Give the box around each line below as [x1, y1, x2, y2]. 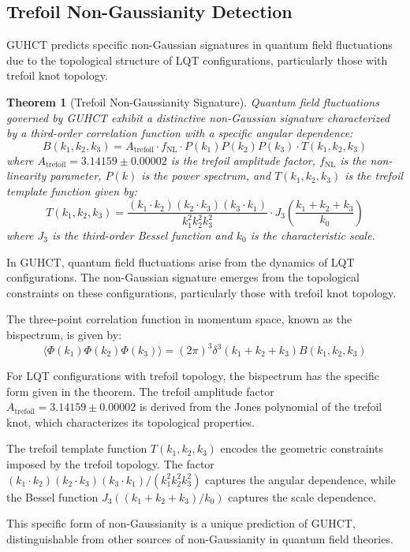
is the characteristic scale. [250, 226, 375, 243]
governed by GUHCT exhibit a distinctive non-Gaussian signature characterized [6, 109, 390, 125]
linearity [6, 167, 47, 184]
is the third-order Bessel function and [52, 226, 233, 243]
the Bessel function [6, 488, 99, 505]
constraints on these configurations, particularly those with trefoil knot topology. [6, 284, 397, 300]
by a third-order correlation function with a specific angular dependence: [6, 125, 353, 141]
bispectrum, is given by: [6, 326, 122, 342]
